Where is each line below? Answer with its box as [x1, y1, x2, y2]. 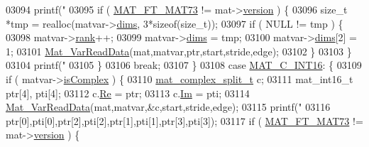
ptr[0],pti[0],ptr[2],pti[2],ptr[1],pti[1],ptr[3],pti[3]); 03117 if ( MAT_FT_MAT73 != [6, 113, 363, 128]
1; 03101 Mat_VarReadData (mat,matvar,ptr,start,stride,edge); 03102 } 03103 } [6, 43, 352, 58]
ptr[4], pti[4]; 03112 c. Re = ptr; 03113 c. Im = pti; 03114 [6, 85, 250, 100]
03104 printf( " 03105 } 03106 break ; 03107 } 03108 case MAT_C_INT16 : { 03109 [6, 58, 362, 72]
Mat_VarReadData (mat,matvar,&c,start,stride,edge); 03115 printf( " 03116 [6, 99, 331, 114]
